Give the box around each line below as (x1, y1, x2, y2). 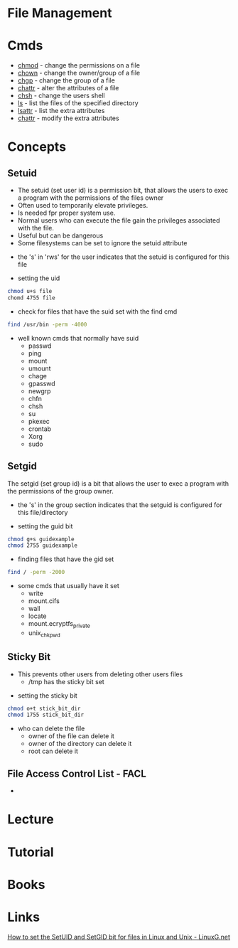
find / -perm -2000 (7, 569, 65, 576)
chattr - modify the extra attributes (17, 114, 119, 122)
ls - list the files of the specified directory (17, 99, 139, 107)
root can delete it (28, 747, 78, 755)
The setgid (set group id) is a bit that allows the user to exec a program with (7, 479, 229, 488)
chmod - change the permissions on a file (17, 61, 141, 70)
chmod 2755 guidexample (7, 542, 78, 549)
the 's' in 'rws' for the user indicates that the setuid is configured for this (17, 252, 229, 261)
